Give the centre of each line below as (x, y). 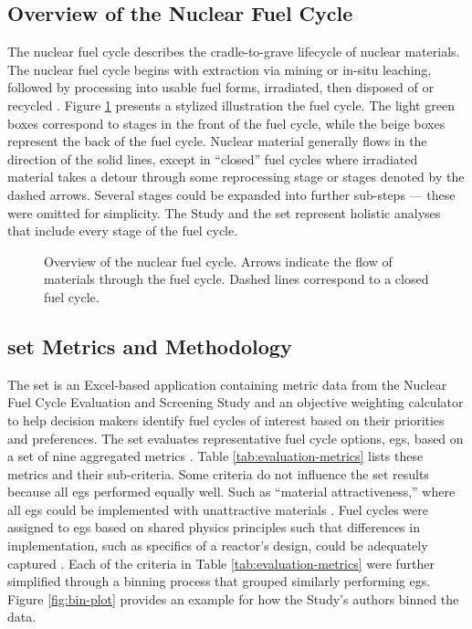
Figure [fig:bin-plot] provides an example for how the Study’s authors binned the (233, 598)
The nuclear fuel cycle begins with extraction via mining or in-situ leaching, (220, 69)
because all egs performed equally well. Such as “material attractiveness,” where (231, 492)
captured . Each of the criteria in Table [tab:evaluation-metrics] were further (221, 563)
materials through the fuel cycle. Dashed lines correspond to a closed (236, 279)
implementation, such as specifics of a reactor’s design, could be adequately (218, 545)
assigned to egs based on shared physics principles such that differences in (214, 527)
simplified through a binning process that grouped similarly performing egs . (219, 581)
